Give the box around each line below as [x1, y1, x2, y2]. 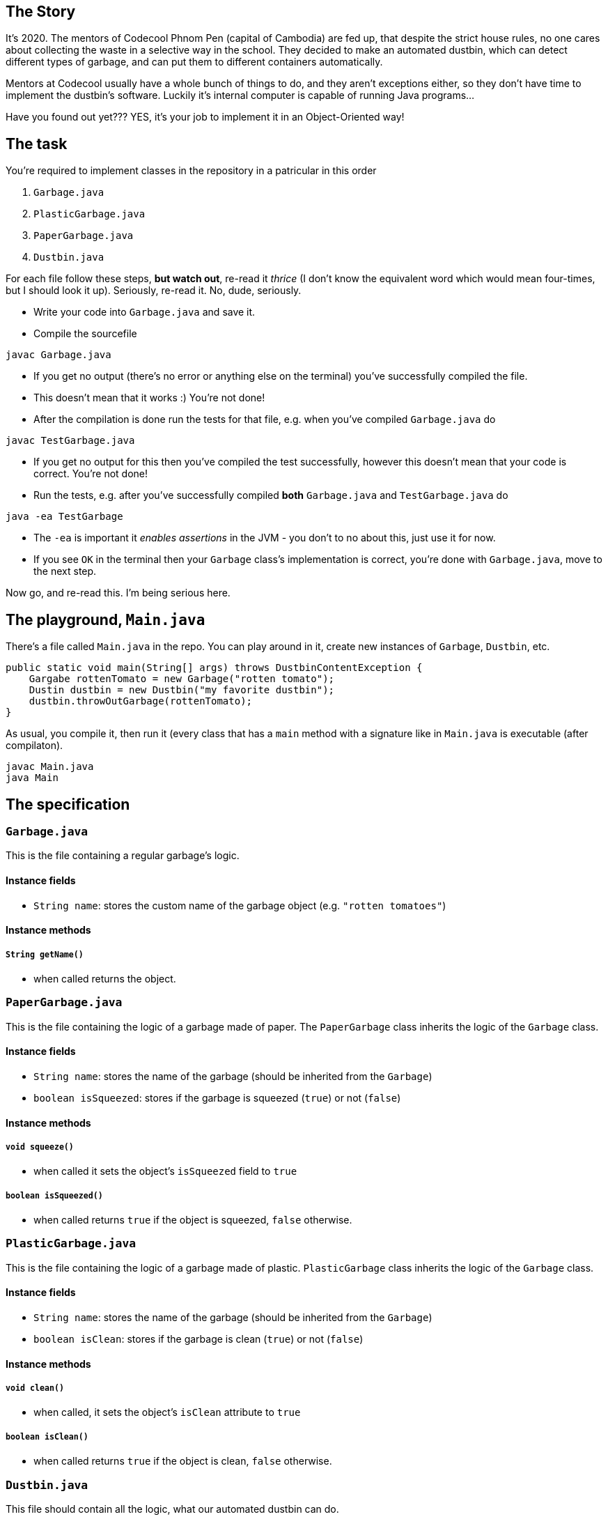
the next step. [33, 565, 97, 578]
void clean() [6, 1383, 64, 1394]
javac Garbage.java [6, 349, 111, 361]
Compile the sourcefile [33, 327, 137, 340]
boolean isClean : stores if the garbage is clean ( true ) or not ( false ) [33, 1333, 364, 1345]
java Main [6, 772, 59, 784]
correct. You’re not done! [33, 468, 148, 480]
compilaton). [6, 739, 63, 752]
